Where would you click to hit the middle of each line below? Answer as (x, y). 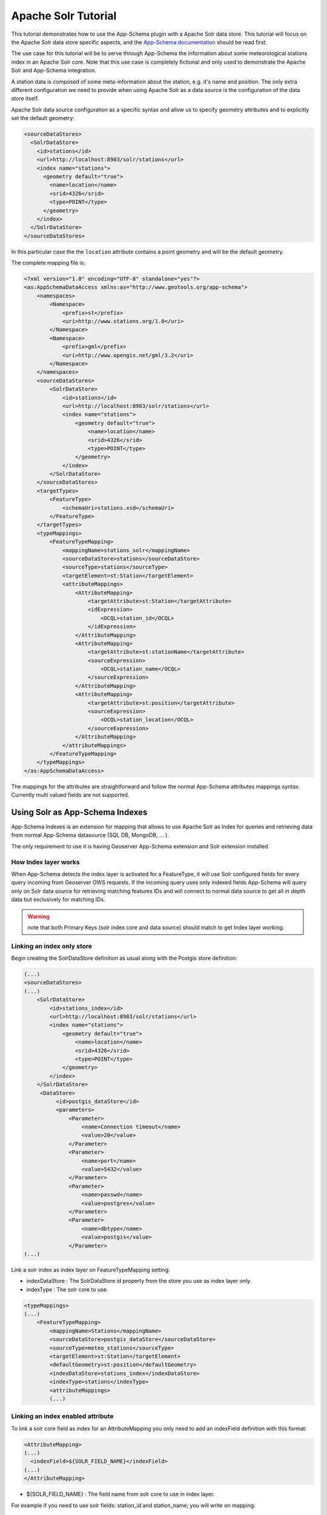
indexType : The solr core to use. (67, 1289)
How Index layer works (45, 862)
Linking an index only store (52, 946)
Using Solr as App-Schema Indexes (79, 812)
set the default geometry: (43, 118)
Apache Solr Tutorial (64, 16)
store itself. (25, 98)
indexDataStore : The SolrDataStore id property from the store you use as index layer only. (139, 1281)
